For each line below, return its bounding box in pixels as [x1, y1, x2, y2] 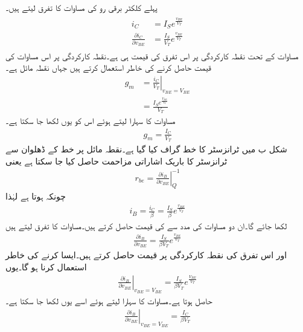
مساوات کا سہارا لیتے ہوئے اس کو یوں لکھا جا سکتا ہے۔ [5, 114, 176, 127]
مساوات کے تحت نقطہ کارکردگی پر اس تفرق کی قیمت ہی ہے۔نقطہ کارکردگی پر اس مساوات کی [5, 49, 299, 62]
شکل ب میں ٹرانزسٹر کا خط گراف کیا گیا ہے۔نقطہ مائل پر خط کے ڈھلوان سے [5, 142, 287, 155]
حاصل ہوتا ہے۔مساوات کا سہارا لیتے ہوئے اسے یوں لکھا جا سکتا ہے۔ [5, 295, 212, 307]
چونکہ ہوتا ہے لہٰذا [5, 190, 66, 203]
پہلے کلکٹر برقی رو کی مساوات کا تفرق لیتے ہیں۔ [5, 1, 158, 13]
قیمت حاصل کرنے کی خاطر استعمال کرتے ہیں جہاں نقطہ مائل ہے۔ [5, 61, 211, 74]
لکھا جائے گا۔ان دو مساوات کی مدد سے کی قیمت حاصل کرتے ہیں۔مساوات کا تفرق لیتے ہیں [5, 219, 287, 232]
